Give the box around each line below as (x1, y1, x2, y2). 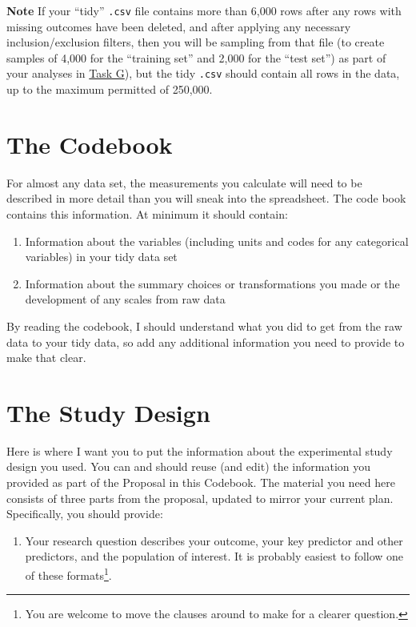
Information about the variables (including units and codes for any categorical (25, 232, 409, 249)
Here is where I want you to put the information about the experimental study (6, 442, 393, 459)
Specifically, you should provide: (6, 505, 163, 522)
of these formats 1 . (25, 565, 112, 583)
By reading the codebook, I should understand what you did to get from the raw (6, 317, 402, 334)
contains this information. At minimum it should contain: (6, 206, 288, 222)
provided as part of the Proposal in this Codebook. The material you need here (6, 474, 395, 491)
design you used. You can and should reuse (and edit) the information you (6, 458, 371, 475)
